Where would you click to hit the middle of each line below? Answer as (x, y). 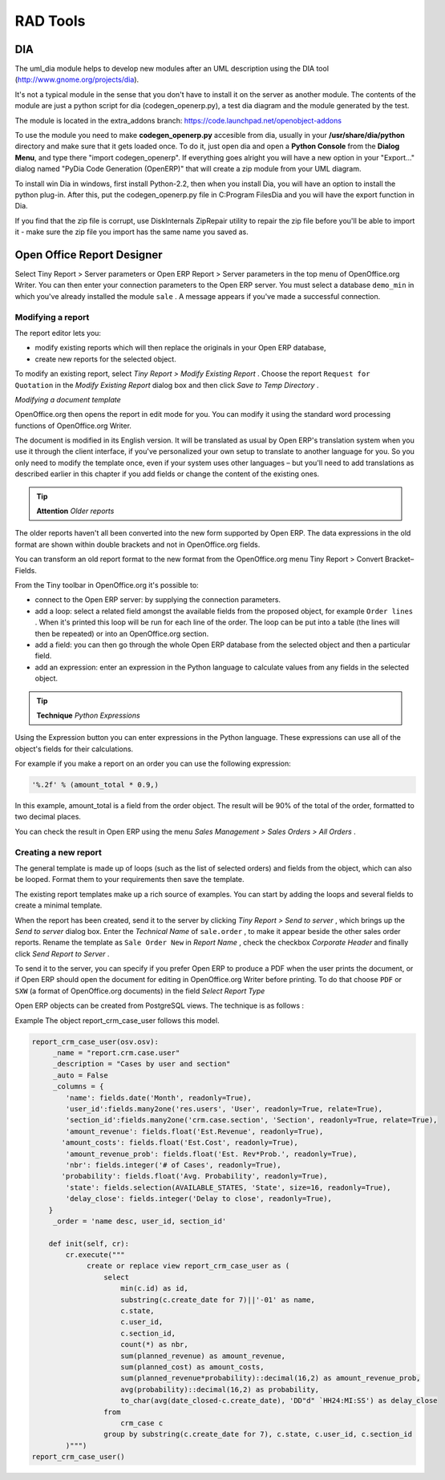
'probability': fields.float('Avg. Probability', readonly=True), (194, 1176)
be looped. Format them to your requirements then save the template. (129, 880)
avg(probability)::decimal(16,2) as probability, (220, 1389)
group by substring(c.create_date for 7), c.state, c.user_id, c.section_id (258, 1434)
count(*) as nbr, (154, 1345)
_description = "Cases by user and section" (142, 1064)
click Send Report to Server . (62, 953)
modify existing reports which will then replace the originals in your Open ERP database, (180, 348)
